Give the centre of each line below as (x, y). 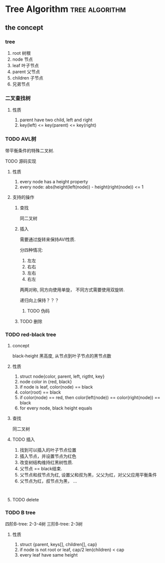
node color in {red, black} (46, 382)
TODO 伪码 (38, 311)
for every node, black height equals (56, 408)
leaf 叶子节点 (26, 65)
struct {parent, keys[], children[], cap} (58, 545)
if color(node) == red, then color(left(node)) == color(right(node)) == (90, 397)
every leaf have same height (49, 555)
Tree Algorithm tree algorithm (66, 9)
